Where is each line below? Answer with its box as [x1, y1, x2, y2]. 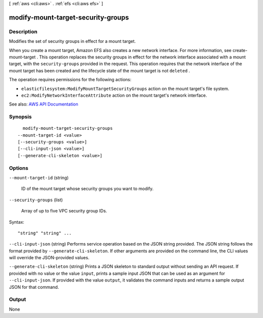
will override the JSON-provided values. [9, 255, 90, 261]
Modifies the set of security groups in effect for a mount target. [9, 38, 136, 44]
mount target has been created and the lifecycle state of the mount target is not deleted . [9, 68, 190, 73]
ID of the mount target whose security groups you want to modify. [21, 186, 154, 192]
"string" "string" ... [18, 230, 72, 236]
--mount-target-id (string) [9, 175, 69, 180]
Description [9, 28, 38, 35]
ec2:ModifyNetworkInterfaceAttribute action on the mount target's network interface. [21, 92, 207, 98]
